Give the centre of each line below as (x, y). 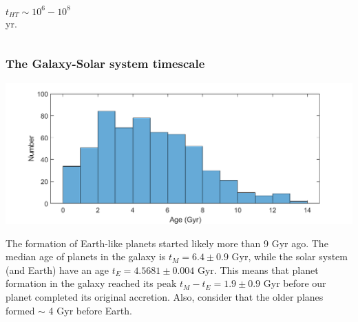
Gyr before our (295, 283)
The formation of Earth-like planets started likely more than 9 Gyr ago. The (167, 243)
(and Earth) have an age (57, 269)
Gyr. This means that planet (258, 269)
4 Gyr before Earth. (90, 310)
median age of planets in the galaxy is (86, 256)
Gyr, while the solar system (289, 256)
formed (20, 310)
